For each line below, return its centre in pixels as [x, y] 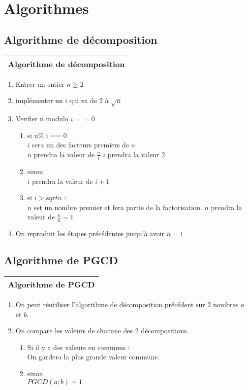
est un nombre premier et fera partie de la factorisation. [118, 207]
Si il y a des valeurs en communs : [78, 347]
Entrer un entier [40, 84]
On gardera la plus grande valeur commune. [93, 357]
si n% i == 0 [47, 135]
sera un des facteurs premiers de [80, 145]
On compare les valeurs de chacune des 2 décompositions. [102, 331]
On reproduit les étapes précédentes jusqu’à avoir [90, 233]
